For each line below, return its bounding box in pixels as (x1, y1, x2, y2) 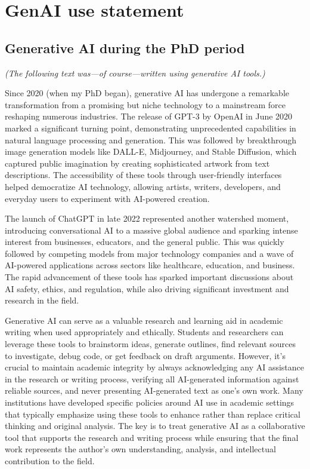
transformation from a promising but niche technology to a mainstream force (5, 98, 286, 111)
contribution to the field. (5, 454, 95, 467)
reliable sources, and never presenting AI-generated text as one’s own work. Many (5, 384, 303, 397)
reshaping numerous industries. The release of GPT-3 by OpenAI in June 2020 (5, 110, 293, 122)
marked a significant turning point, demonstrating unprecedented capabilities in (5, 121, 296, 134)
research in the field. (5, 294, 79, 306)
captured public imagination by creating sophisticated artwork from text (5, 157, 270, 169)
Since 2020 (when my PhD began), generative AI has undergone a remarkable (5, 87, 290, 99)
